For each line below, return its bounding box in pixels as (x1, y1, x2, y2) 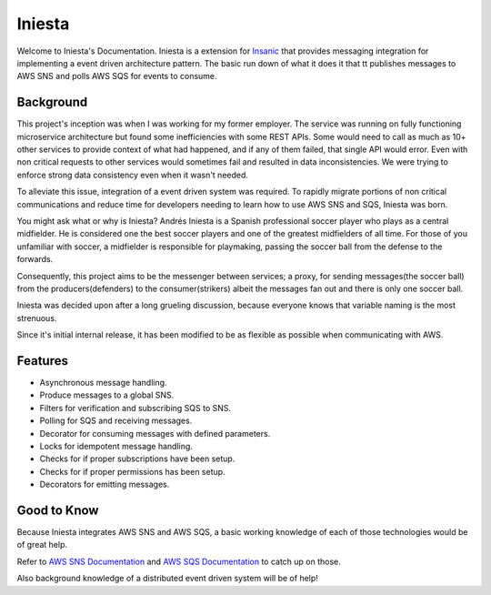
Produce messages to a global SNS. (39, 389, 175, 400)
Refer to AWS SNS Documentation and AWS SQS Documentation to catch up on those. (16, 556, 341, 567)
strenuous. (16, 312, 57, 323)
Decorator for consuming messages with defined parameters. (39, 428, 271, 439)
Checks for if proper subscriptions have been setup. (39, 453, 235, 464)
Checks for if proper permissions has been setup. (39, 466, 226, 477)
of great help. (16, 540, 68, 550)
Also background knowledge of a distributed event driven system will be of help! (16, 573, 318, 584)
